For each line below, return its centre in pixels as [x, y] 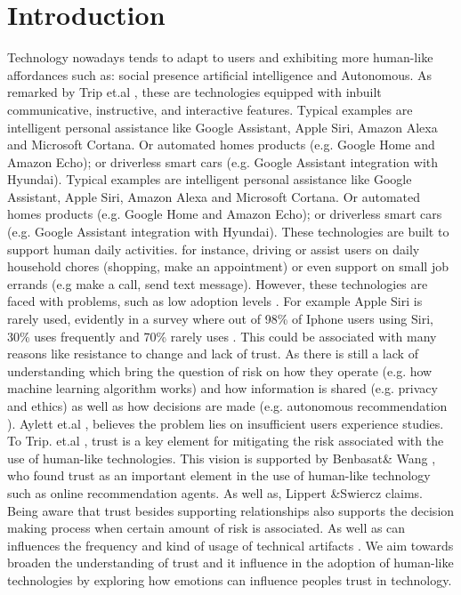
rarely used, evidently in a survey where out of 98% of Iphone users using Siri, [220, 319]
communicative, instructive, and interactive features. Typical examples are [210, 109]
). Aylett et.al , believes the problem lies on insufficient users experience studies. [226, 423]
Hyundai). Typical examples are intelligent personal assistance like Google [210, 179]
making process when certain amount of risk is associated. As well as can [206, 528]
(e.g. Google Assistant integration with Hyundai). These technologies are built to [228, 232]
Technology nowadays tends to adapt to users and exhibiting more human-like [220, 57]
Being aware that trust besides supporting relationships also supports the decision [231, 510]
